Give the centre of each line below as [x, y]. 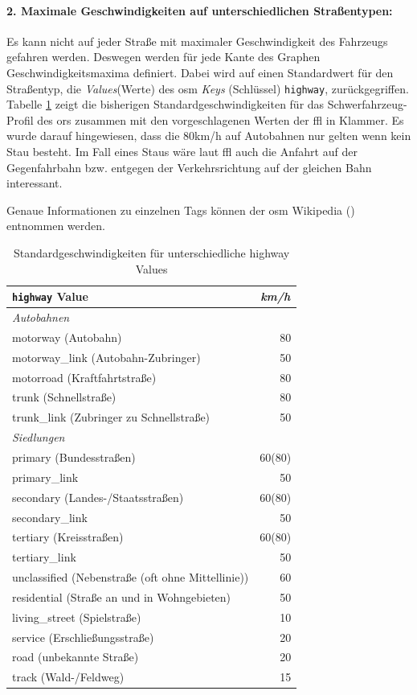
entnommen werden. [56, 226]
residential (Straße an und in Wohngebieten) [122, 596]
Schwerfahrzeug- [367, 104]
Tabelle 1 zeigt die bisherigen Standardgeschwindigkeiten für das [166, 104]
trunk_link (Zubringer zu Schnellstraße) [111, 417]
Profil [20, 119]
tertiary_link [44, 557]
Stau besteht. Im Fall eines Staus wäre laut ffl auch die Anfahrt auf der [182, 152]
